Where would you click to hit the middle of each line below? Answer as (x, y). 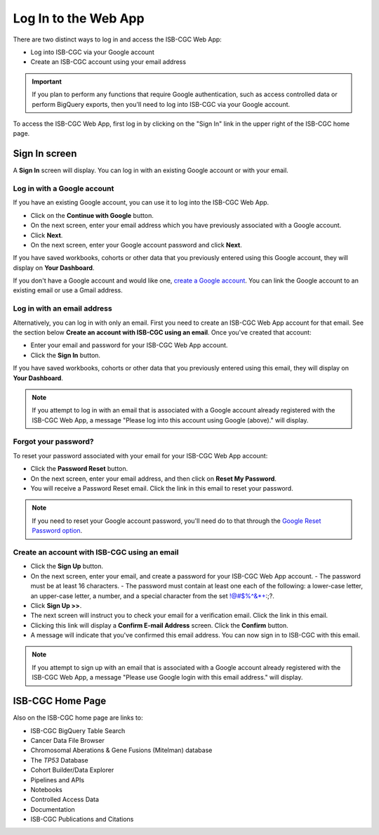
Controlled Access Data (65, 800)
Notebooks (46, 789)
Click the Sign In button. (66, 355)
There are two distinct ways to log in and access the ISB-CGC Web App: (118, 39)
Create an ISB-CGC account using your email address (108, 62)
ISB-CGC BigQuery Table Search (78, 730)
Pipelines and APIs (58, 779)
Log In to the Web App (79, 18)
